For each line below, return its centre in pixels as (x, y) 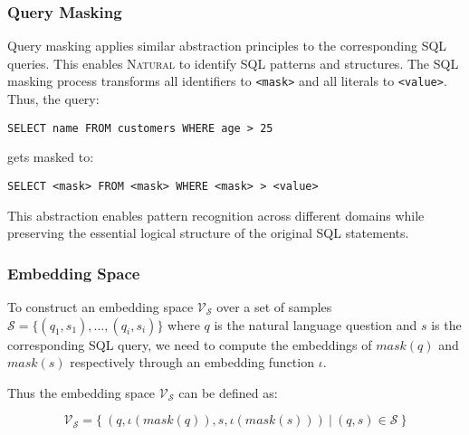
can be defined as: (228, 392)
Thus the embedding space (81, 392)
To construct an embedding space (100, 306)
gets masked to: (51, 157)
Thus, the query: (53, 99)
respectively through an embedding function (192, 362)
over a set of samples (274, 306)
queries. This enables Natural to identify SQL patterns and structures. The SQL (233, 63)
